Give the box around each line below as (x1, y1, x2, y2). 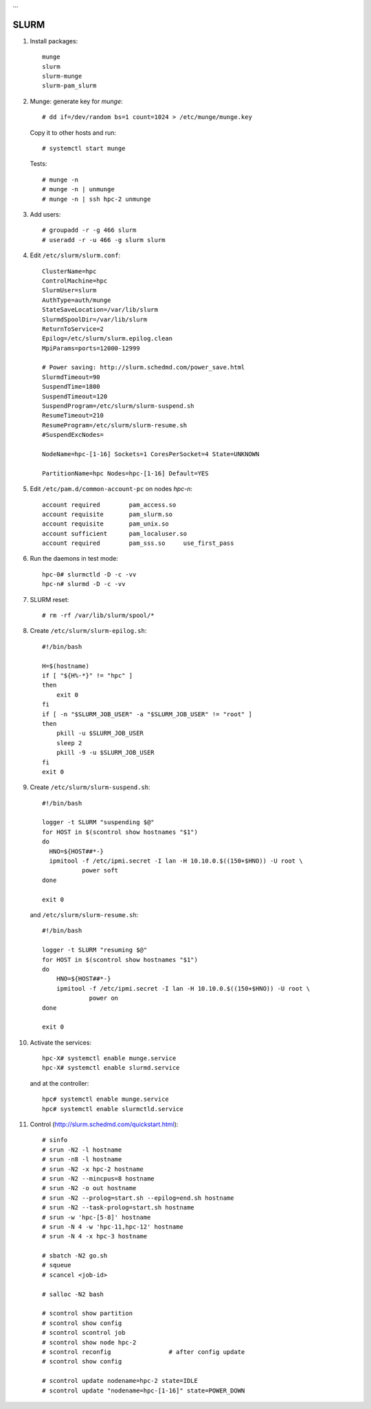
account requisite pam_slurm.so (42, 510, 173, 518)
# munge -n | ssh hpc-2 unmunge (42, 195, 151, 203)
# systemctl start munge (42, 144, 126, 153)
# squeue (42, 1261, 71, 1269)
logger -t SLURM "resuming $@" (42, 946, 148, 954)
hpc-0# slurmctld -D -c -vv (42, 570, 137, 578)
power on (89, 994, 119, 1002)
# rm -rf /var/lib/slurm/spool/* (42, 612, 155, 619)
